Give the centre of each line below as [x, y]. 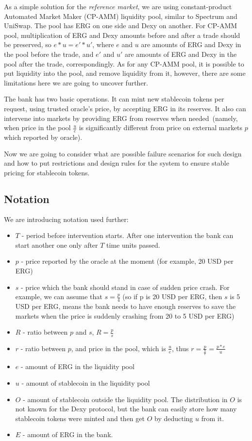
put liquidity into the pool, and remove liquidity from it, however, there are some [125, 73]
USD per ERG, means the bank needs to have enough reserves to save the [126, 306]
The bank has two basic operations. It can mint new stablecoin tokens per [114, 99]
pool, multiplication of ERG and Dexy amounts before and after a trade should [122, 35]
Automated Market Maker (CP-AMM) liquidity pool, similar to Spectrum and [121, 16]
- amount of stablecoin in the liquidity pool [86, 383]
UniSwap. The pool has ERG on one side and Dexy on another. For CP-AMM [121, 25]
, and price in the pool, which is [118, 348]
